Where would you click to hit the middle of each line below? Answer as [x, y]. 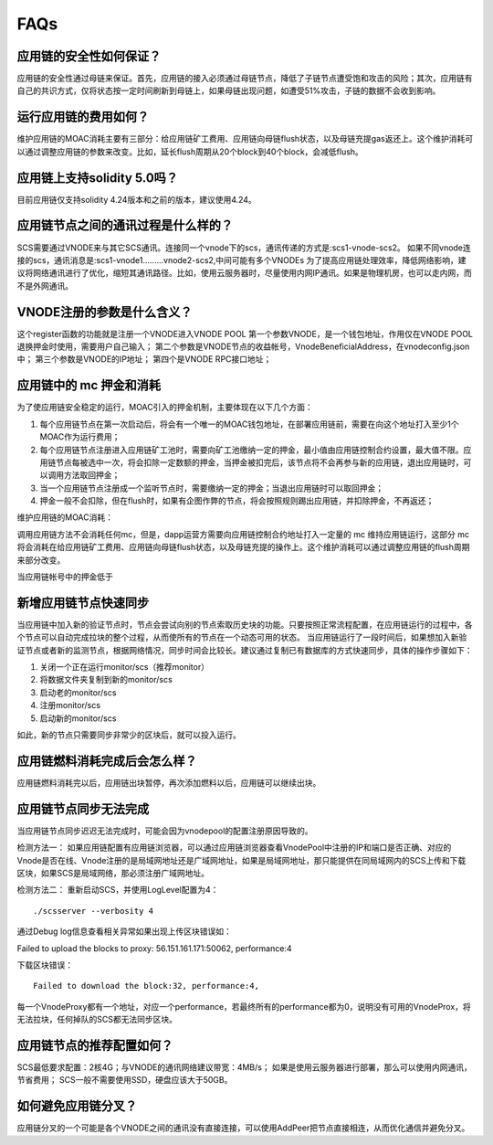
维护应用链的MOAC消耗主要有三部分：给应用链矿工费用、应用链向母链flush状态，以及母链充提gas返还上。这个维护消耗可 [245, 139]
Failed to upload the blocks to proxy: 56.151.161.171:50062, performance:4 [154, 948]
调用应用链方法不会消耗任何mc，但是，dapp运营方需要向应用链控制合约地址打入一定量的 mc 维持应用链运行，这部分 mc [243, 534]
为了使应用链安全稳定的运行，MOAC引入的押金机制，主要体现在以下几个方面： [165, 408]
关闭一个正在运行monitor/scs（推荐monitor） [125, 667]
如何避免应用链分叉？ [77, 1106]
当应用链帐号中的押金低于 [65, 577]
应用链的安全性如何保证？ [89, 56]
